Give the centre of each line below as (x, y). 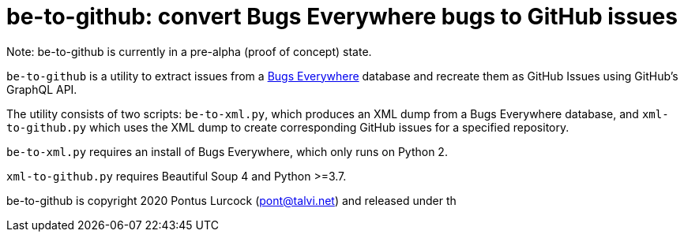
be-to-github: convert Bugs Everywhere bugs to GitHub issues (342, 17)
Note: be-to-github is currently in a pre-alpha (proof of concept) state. (189, 51)
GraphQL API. (42, 89)
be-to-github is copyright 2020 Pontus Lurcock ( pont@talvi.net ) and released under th (231, 200)
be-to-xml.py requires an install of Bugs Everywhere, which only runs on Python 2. (227, 151)
